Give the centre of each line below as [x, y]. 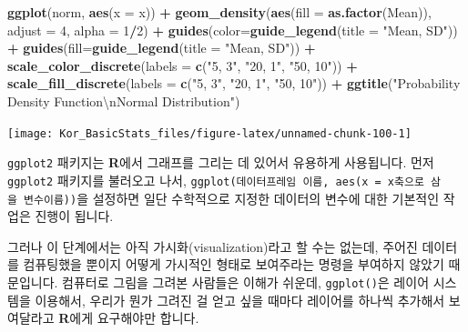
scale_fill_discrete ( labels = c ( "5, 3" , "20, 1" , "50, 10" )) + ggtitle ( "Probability [234, 83]
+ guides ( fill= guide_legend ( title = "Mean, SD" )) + [162, 48]
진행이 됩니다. [74, 216]
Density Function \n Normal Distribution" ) [124, 101]
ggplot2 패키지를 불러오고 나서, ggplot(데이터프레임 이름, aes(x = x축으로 [216, 180]
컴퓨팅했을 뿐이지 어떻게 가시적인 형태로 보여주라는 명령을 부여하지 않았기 [234, 264]
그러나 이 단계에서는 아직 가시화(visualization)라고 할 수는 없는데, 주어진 [213, 246]
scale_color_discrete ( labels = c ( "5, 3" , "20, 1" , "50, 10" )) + [183, 65]
